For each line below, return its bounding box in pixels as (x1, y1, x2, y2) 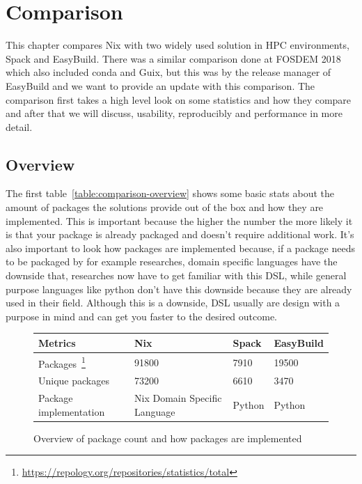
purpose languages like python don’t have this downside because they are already (6, 281, 352, 296)
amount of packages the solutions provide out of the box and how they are (6, 200, 324, 214)
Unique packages (38, 373, 109, 388)
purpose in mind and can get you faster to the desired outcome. (6, 309, 278, 323)
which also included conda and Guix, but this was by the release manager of (6, 65, 331, 79)
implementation (38, 404, 105, 419)
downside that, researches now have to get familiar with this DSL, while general (6, 268, 347, 283)
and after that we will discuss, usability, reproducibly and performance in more (6, 106, 343, 120)
